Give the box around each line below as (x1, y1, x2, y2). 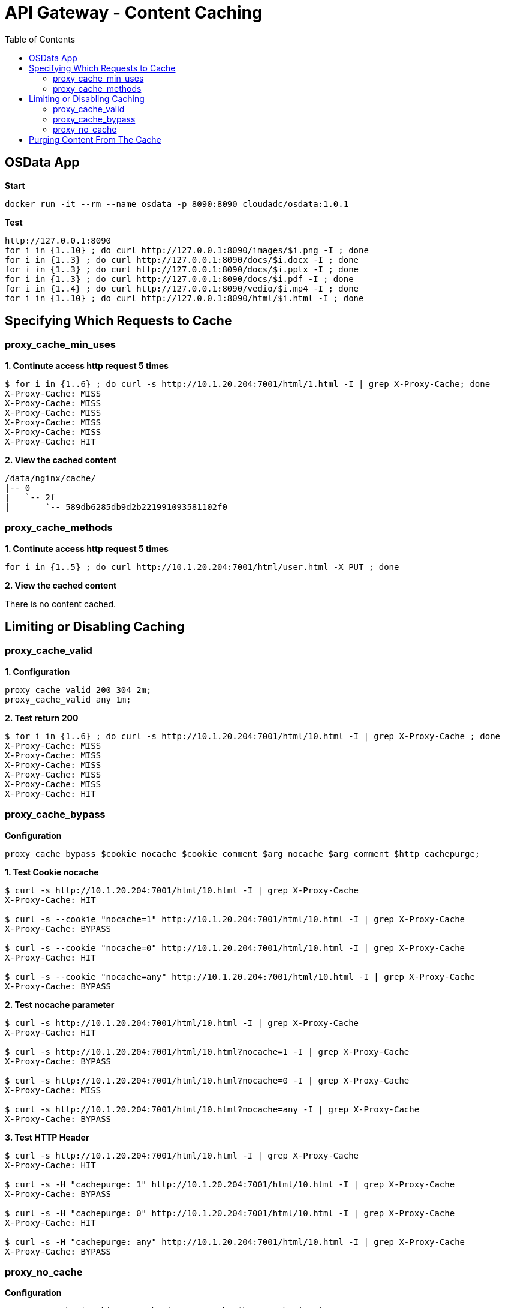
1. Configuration (5, 666, 70, 677)
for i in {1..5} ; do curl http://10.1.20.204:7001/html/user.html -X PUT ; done (5, 562, 399, 572)
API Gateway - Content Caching (5, 2, 263, 23)
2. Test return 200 (5, 712, 79, 723)
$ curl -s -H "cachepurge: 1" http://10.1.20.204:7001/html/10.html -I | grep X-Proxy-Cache (5, 1179, 455, 1189)
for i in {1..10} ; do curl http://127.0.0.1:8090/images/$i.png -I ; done (5, 245, 369, 255)
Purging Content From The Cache (29, 134, 161, 145)
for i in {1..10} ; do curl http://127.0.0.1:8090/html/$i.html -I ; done (5, 293, 364, 303)
